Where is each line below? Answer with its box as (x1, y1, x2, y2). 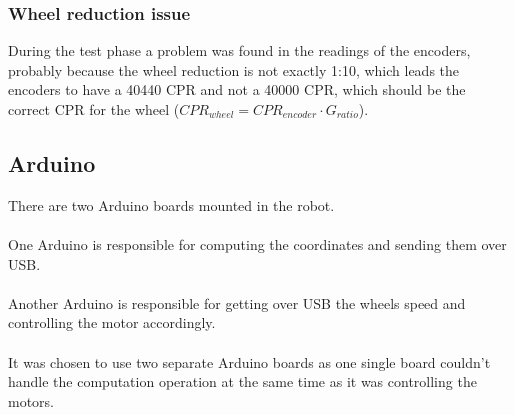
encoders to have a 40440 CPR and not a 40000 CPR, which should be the (8, 79, 466, 100)
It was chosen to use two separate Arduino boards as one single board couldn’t (8, 351, 491, 372)
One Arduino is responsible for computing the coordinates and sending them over (8, 233, 507, 254)
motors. (8, 390, 55, 411)
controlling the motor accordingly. (8, 312, 216, 333)
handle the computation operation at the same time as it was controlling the (8, 371, 477, 392)
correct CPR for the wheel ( (8, 99, 180, 119)
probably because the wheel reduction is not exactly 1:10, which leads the (8, 59, 460, 80)
